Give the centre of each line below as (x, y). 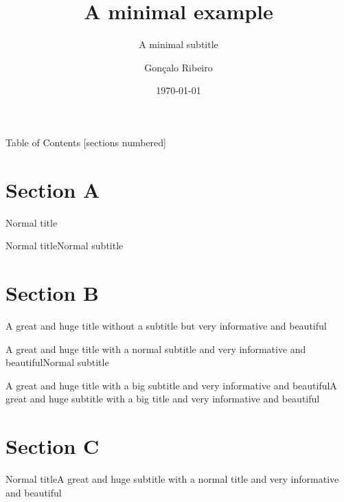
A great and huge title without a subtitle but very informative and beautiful (166, 325)
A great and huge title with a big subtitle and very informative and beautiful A (171, 385)
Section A (53, 189)
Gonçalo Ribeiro (179, 67)
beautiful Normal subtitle (57, 362)
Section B (53, 293)
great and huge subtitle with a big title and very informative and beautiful (163, 399)
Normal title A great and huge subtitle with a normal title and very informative (172, 479)
